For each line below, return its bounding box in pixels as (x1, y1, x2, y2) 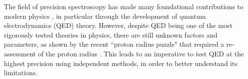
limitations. (4, 67, 38, 78)
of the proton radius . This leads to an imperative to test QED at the (38, 48, 244, 58)
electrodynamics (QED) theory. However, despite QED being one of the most (4, 20, 233, 30)
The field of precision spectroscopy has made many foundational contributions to (4, 1, 244, 11)
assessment (4, 48, 36, 58)
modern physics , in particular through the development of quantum (4, 11, 206, 21)
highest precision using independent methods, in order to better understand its (4, 58, 237, 68)
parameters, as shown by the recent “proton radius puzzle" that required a (4, 39, 224, 49)
